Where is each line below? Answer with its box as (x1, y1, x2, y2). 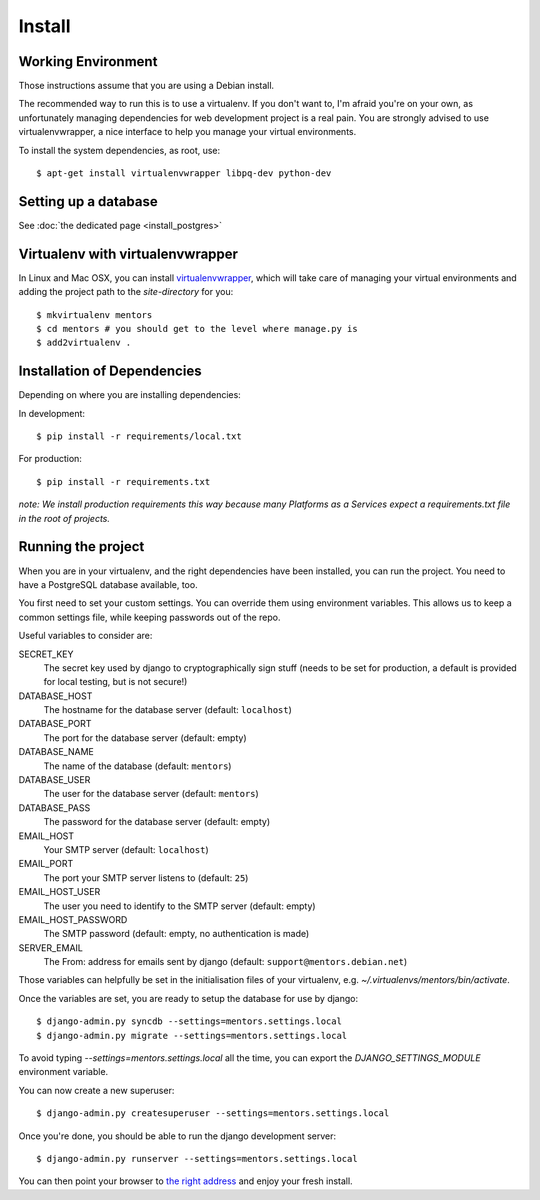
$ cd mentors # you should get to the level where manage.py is (36, 323, 359, 334)
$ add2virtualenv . (36, 337, 132, 349)
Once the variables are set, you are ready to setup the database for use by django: (18, 992, 359, 1004)
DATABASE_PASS (18, 801, 91, 814)
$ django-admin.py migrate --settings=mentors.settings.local (36, 1030, 348, 1041)
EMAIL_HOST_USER (18, 886, 101, 898)
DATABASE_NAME (18, 746, 94, 758)
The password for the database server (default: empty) (43, 816, 271, 828)
